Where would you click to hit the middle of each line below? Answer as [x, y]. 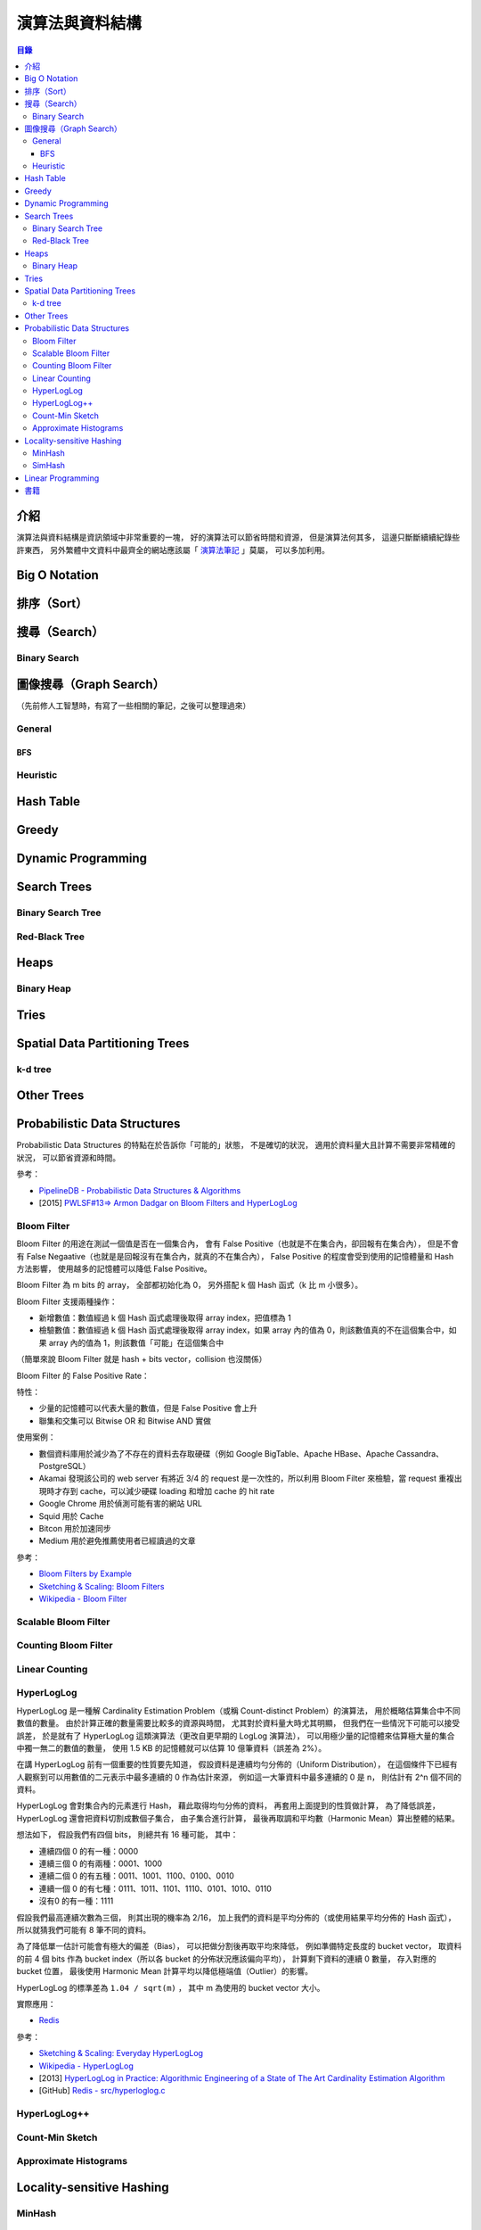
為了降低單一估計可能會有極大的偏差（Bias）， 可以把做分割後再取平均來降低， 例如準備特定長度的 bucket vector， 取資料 [239, 1946]
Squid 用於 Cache [71, 1516]
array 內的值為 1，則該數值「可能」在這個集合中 [136, 1342]
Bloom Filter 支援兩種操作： [67, 1301]
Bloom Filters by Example [86, 1573]
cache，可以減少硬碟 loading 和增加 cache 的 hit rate [177, 1491]
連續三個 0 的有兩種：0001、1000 [101, 1863]
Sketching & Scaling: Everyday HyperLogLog [121, 2053]
